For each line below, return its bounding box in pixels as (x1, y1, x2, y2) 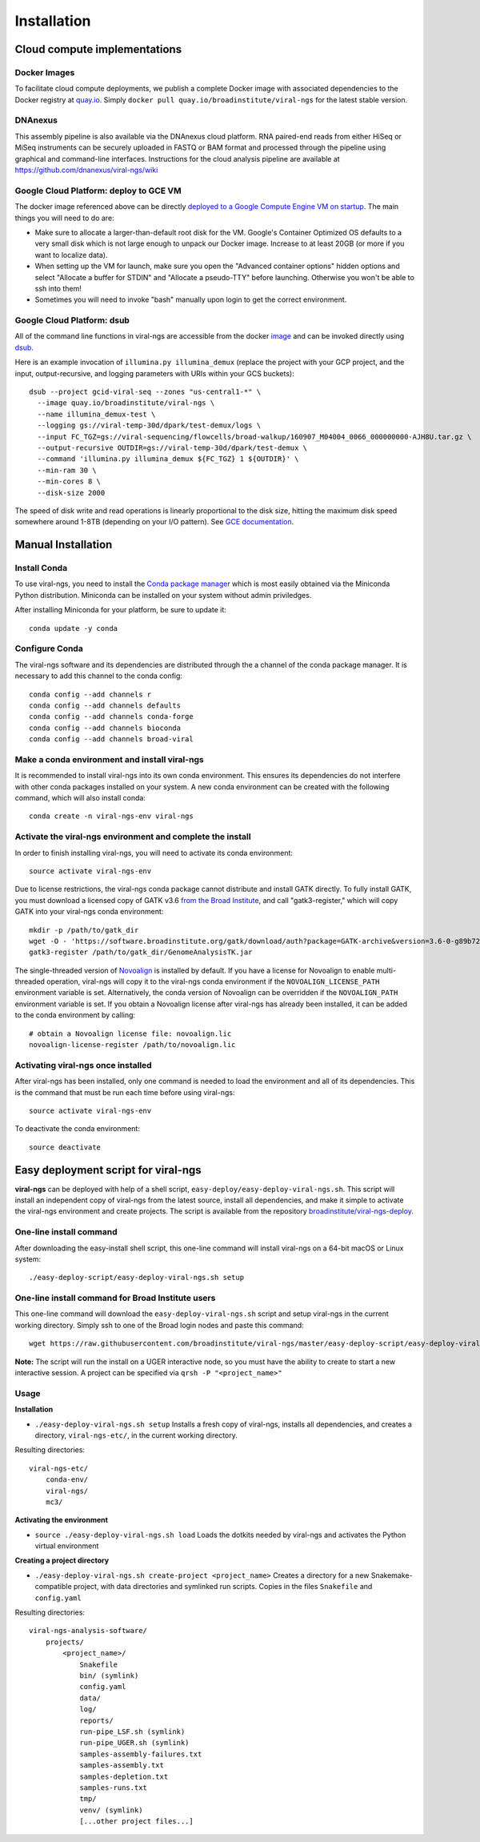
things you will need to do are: (14, 213, 115, 223)
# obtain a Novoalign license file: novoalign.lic (29, 1029, 232, 1038)
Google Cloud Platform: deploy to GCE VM (14, 185, 182, 196)
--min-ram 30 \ (37, 465, 97, 475)
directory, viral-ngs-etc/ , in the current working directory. (34, 1430, 238, 1440)
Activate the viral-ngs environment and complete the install (14, 831, 251, 842)
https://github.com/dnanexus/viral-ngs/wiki (14, 165, 158, 175)
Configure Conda (14, 643, 83, 654)
